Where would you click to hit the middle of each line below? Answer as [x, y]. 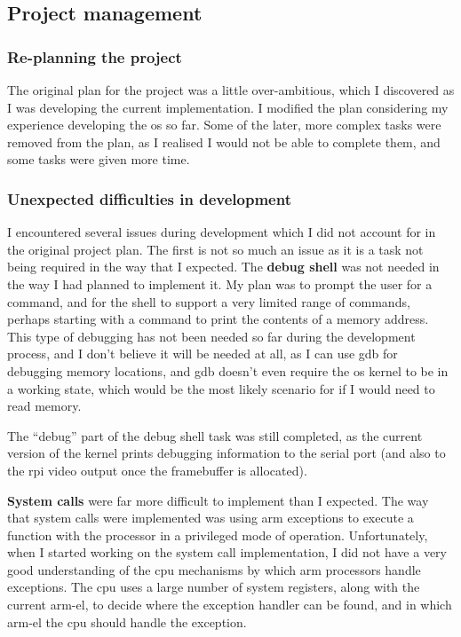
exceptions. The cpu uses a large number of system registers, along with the [214, 587]
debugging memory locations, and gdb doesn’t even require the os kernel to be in [228, 370]
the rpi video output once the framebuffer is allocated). [157, 470]
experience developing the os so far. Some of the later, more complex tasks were [224, 125]
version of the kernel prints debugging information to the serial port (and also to [227, 453]
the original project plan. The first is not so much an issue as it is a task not [215, 249]
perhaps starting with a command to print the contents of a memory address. [218, 319]
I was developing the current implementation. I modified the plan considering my [228, 107]
